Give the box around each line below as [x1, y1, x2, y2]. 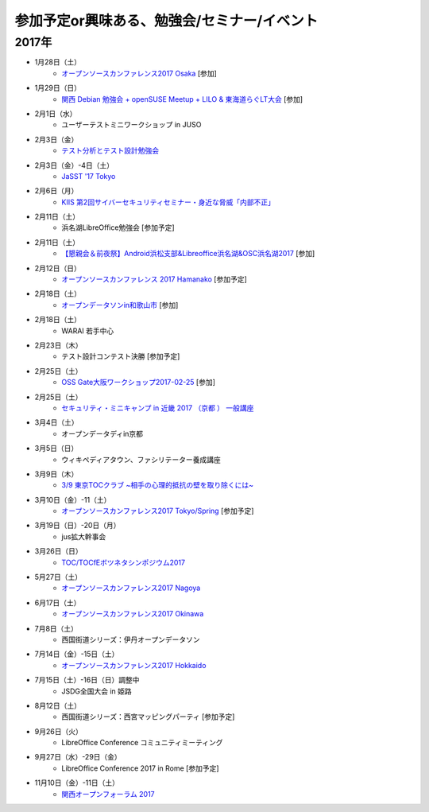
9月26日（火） [34, 726, 83, 736]
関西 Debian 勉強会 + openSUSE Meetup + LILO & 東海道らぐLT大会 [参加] [61, 94, 303, 103]
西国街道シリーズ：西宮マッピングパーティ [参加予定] [61, 712, 235, 721]
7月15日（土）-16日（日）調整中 [34, 675, 140, 685]
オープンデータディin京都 [61, 429, 143, 438]
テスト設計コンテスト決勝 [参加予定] [61, 352, 180, 361]
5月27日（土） [34, 573, 83, 582]
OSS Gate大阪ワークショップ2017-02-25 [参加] [61, 378, 216, 387]
